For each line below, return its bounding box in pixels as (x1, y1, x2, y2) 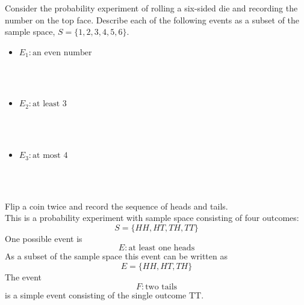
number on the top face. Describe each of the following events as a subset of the (5, 13, 300, 26)
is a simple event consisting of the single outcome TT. (5, 288, 204, 301)
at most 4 (33, 151, 68, 160)
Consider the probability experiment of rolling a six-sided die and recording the (5, 2, 298, 14)
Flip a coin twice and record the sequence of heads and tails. (5, 199, 228, 212)
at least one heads (128, 244, 195, 253)
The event (5, 271, 42, 283)
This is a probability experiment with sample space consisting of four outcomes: (5, 211, 299, 224)
